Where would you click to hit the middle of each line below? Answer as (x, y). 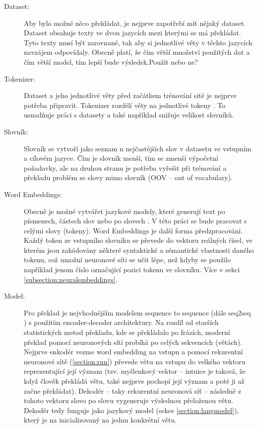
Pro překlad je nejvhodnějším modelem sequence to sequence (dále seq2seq (137, 312)
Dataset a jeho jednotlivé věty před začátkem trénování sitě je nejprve (130, 95)
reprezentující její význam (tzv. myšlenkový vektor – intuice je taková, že (135, 371)
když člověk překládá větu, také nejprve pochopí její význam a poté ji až (134, 381)
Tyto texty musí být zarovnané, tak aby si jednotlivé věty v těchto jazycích (138, 42)
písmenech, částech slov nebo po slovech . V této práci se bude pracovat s (135, 221)
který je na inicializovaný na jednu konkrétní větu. (100, 420)
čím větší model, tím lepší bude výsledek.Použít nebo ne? (111, 61)
